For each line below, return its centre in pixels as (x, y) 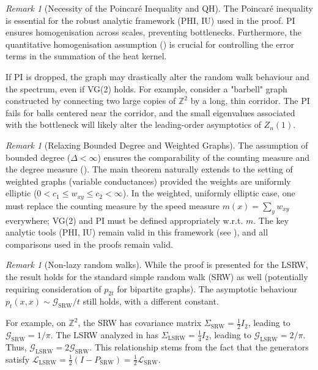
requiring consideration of (54, 288)
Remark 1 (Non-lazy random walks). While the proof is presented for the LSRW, (157, 265)
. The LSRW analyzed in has (104, 334)
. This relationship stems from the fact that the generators (199, 346)
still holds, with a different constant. (151, 301)
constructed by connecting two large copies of (91, 101)
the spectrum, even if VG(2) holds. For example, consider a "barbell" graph (146, 88)
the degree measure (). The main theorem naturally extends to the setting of (149, 169)
